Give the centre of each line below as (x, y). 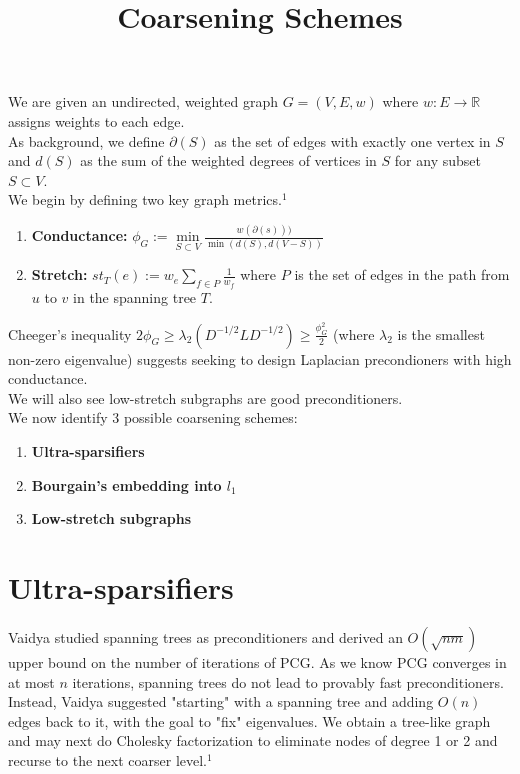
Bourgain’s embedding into (126, 484)
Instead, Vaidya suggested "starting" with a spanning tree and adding (221, 701)
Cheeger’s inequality (70, 333)
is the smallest (441, 333)
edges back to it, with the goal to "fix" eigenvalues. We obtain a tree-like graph (249, 720)
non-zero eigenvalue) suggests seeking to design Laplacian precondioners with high (260, 358)
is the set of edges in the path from (402, 274)
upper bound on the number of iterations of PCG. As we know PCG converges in (257, 661)
